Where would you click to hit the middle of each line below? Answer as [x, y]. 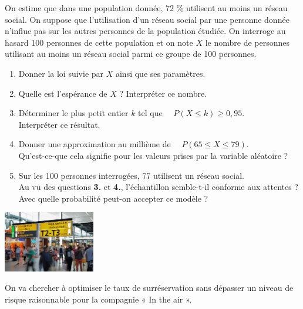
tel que [150, 113]
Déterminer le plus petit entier [73, 113]
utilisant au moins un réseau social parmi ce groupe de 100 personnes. [131, 54]
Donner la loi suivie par [61, 73]
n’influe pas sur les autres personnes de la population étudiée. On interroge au [145, 31]
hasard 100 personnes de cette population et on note [99, 42]
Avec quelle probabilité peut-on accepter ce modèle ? [113, 198]
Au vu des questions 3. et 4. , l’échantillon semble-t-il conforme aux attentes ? [158, 187]
